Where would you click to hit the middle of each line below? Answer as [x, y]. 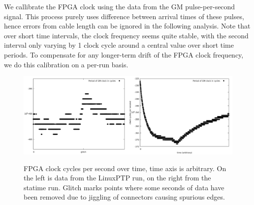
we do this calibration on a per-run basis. [66, 64]
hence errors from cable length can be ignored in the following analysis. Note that [127, 26]
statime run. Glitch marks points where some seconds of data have [124, 187]
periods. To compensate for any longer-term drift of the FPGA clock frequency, [124, 54]
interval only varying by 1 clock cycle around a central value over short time [119, 45]
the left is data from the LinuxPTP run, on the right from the [117, 178]
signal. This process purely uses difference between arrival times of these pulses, [124, 16]
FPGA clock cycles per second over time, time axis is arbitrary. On [125, 168]
